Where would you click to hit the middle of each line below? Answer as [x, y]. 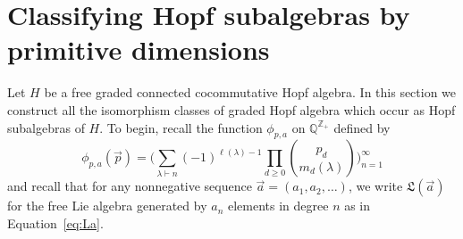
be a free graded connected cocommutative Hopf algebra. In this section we [250, 92]
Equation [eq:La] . [55, 223]
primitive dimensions [139, 49]
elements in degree [278, 206]
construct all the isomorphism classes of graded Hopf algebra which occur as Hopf [231, 109]
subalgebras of [46, 127]
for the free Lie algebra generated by [107, 206]
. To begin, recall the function [181, 127]
